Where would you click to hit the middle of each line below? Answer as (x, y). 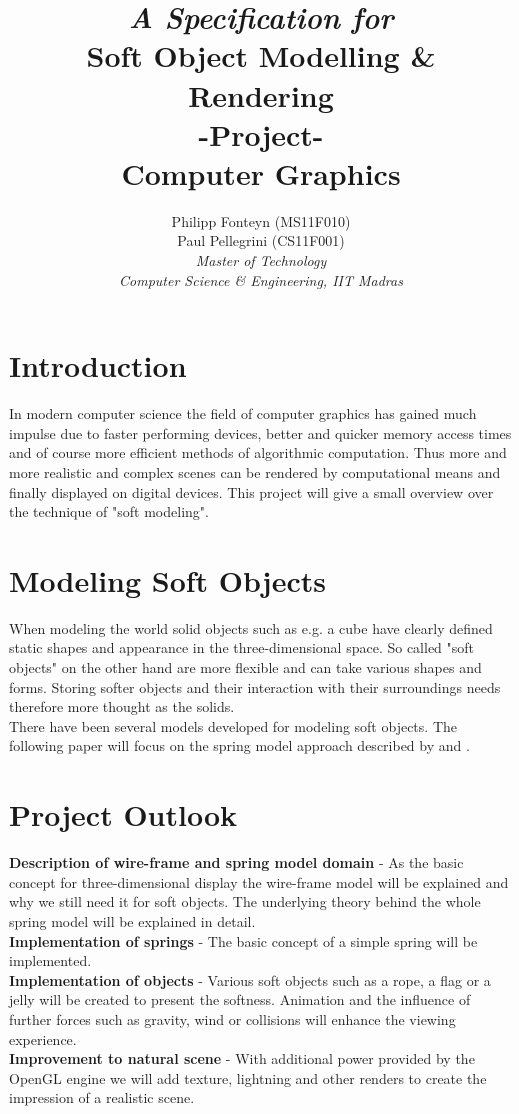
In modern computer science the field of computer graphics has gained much (243, 413)
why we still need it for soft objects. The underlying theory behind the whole (245, 901)
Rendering (261, 94)
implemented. (50, 960)
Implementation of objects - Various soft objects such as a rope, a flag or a (250, 979)
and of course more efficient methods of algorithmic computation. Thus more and (258, 452)
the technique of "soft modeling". (109, 511)
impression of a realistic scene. (102, 1097)
